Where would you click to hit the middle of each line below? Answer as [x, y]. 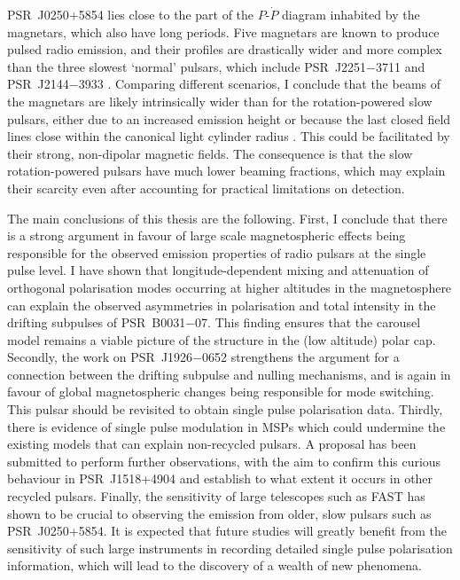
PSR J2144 [38, 84]
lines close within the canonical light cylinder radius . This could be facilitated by [229, 136]
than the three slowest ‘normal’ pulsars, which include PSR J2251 [187, 66]
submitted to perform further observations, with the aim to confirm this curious [224, 461]
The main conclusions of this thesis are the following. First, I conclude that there [227, 218]
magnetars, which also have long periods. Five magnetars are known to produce [223, 31]
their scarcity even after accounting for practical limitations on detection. [206, 188]
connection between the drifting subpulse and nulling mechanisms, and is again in [229, 374]
